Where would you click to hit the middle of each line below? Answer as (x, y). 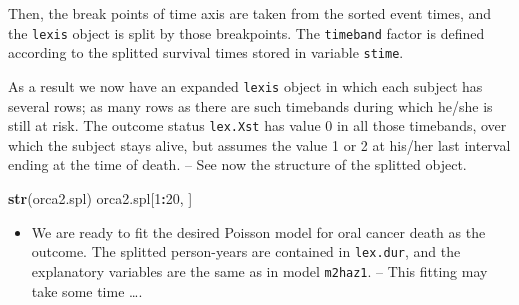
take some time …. (87, 290)
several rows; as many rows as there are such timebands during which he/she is (250, 105)
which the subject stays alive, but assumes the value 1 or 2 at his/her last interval (259, 144)
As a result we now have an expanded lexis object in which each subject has (245, 85)
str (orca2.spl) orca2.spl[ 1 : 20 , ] (100, 198)
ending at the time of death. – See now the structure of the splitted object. (237, 164)
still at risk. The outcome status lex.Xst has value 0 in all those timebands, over (257, 125)
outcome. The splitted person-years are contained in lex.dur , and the (246, 251)
